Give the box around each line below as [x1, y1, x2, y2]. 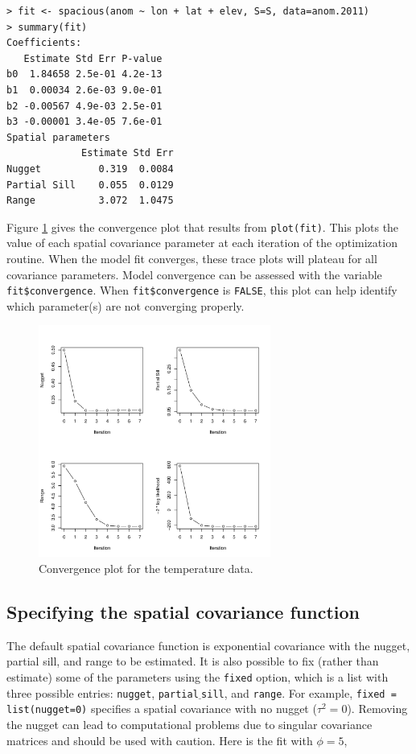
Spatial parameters [6, 131, 110, 143]
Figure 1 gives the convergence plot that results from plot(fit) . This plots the [6, 218, 399, 235]
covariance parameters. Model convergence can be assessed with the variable [6, 266, 382, 282]
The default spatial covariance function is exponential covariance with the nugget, [6, 637, 410, 653]
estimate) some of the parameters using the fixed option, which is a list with [6, 668, 389, 685]
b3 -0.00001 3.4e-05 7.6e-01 [6, 116, 163, 128]
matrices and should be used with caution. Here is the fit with [6, 731, 313, 748]
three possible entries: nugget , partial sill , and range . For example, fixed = [6, 684, 397, 701]
